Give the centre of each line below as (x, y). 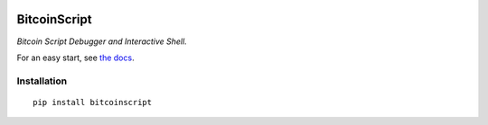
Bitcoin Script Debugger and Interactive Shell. (102, 41)
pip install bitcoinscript (93, 102)
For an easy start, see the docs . (75, 58)
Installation (42, 81)
